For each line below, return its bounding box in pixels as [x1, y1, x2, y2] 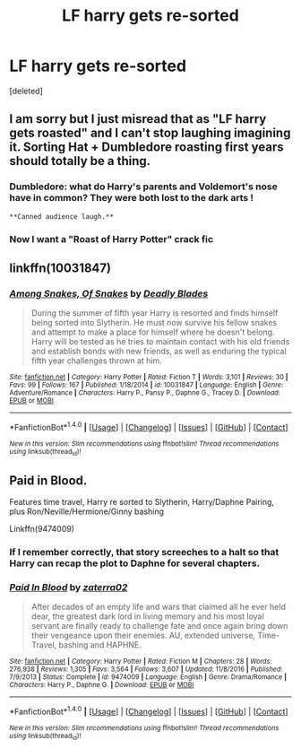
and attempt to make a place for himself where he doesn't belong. [30, 327, 275, 337]
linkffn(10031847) [9, 260, 112, 275]
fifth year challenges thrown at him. [30, 355, 163, 366]
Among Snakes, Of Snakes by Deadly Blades [9, 287, 209, 300]
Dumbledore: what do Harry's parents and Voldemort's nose [9, 180, 278, 193]
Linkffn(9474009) [9, 524, 74, 535]
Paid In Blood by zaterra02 [9, 580, 128, 593]
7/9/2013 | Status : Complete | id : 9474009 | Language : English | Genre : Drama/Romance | [9, 673, 288, 682]
